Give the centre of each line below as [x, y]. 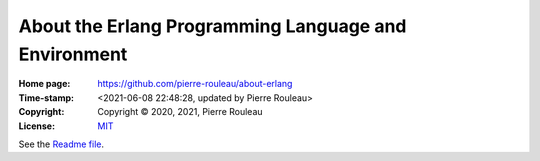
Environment [73, 54]
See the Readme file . [61, 144]
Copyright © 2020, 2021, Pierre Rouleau [180, 112]
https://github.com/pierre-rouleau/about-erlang [195, 84]
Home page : [44, 84]
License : [36, 126]
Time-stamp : [46, 97]
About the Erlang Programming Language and [212, 26]
